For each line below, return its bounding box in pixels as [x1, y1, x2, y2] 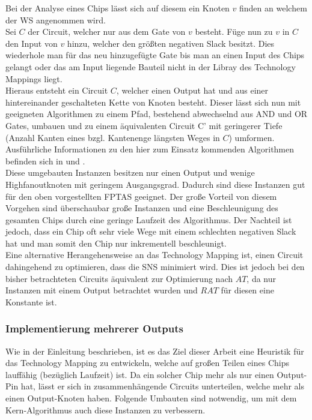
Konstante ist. [5, 295, 57, 308]
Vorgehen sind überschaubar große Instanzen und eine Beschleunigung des [5, 202, 278, 214]
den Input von [5, 37, 58, 49]
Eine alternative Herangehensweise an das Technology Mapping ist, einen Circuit [5, 248, 304, 261]
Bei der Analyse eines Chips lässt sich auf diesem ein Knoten [5, 2, 230, 14]
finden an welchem [239, 2, 307, 14]
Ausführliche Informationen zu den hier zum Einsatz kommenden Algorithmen [5, 143, 295, 155]
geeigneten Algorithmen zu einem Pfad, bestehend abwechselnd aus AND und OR [5, 107, 308, 120]
